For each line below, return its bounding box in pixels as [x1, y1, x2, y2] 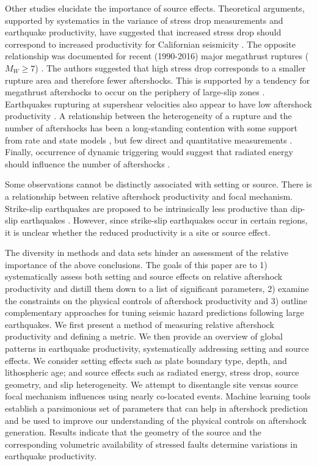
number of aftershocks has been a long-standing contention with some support [5, 121, 297, 134]
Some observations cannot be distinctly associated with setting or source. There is [5, 178, 312, 191]
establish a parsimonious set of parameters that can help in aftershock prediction [5, 402, 308, 414]
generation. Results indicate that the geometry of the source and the [5, 426, 261, 439]
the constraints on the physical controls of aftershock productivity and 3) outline [5, 294, 307, 307]
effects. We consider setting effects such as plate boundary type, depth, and [5, 354, 287, 366]
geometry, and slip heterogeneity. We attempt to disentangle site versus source [5, 377, 298, 390]
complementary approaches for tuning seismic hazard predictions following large [5, 306, 304, 319]
